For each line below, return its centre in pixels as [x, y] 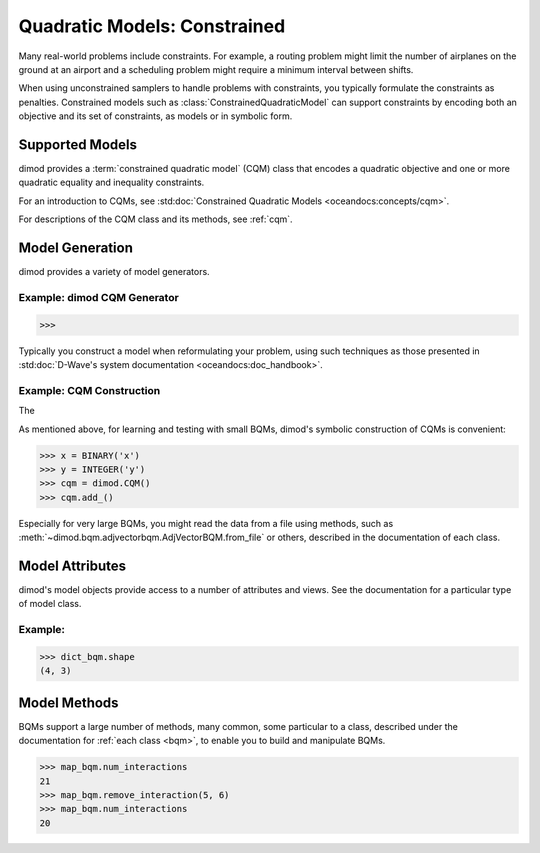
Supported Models [77, 144]
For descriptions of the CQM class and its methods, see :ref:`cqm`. [156, 219]
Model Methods [68, 702]
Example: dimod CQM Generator [98, 297]
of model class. [50, 604]
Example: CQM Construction [89, 390]
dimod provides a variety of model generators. [114, 272]
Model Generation [76, 248]
